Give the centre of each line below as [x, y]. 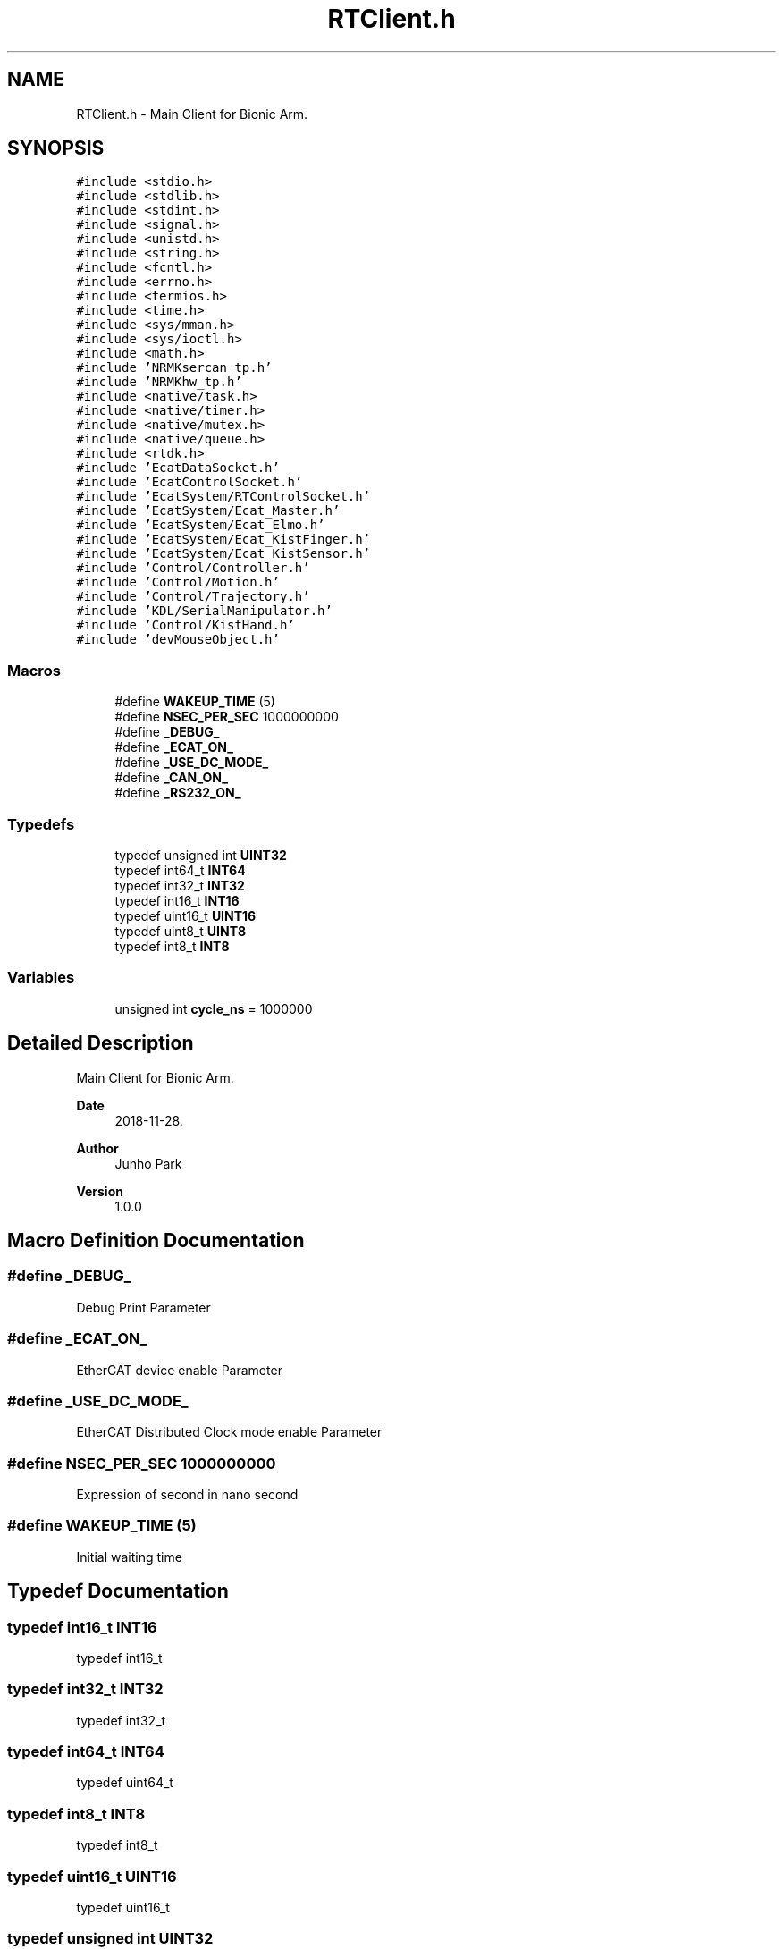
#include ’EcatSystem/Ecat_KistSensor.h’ [223, 554]
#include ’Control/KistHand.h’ [185, 625]
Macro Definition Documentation [156, 1240]
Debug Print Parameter [143, 1307]
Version [100, 1191]
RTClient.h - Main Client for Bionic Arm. [192, 114]
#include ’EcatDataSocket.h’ [178, 468]
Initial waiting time [129, 1557]
